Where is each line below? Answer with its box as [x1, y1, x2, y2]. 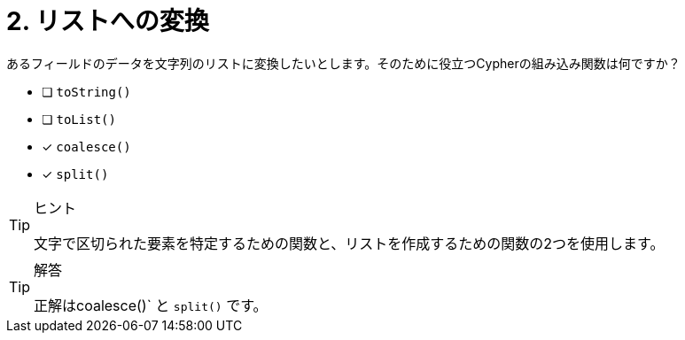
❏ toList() [42, 111, 116, 127]
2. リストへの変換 [6, 6, 209, 36]
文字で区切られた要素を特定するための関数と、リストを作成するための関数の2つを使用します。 [34, 234, 665, 252]
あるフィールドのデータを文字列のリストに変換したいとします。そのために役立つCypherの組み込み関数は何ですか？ [6, 55, 681, 71]
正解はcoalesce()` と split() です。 [34, 296, 268, 314]
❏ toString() [42, 83, 131, 99]
